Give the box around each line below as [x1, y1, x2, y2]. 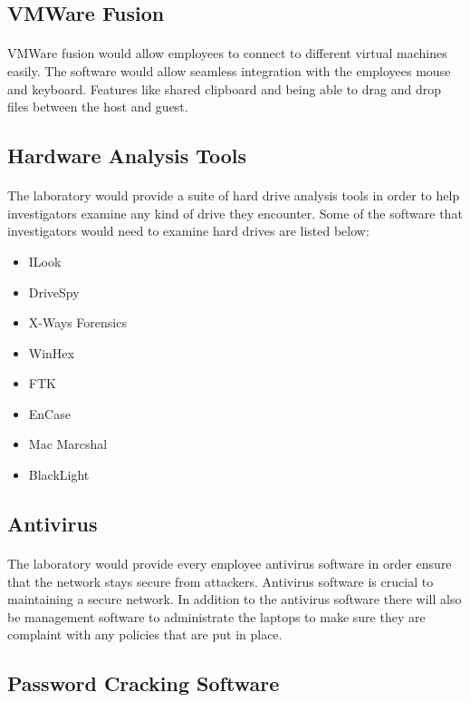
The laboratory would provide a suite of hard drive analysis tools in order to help [7, 186, 460, 205]
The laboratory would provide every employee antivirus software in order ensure [7, 554, 452, 573]
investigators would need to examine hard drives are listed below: [7, 221, 369, 240]
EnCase [28, 404, 71, 423]
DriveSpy [28, 282, 80, 301]
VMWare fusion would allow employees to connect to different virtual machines [7, 44, 447, 63]
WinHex [28, 343, 74, 362]
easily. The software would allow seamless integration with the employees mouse [7, 61, 451, 80]
